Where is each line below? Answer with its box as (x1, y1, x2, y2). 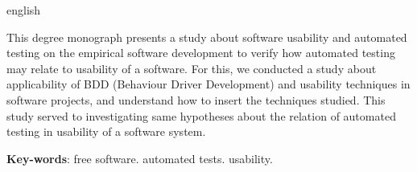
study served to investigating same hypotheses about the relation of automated (6, 107, 396, 124)
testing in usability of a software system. (6, 123, 206, 140)
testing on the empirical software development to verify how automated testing (6, 44, 395, 61)
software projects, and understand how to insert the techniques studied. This (6, 91, 386, 108)
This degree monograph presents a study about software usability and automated (6, 28, 407, 45)
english (6, 2, 41, 18)
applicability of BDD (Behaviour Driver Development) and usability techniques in (6, 76, 411, 92)
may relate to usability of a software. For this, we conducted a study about (6, 59, 377, 76)
